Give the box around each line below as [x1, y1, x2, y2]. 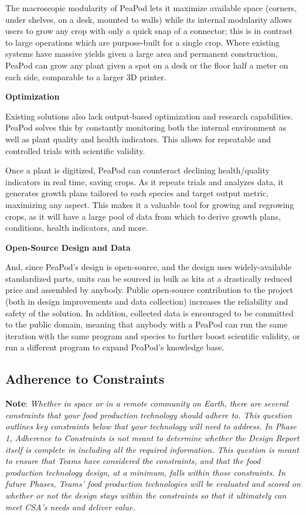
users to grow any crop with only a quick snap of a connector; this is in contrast [5, 25, 293, 37]
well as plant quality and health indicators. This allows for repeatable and [5, 132, 271, 145]
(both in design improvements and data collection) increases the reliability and [5, 295, 288, 308]
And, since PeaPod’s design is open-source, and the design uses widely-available [5, 261, 291, 273]
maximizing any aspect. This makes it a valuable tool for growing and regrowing [5, 198, 294, 210]
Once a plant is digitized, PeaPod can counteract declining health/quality [5, 164, 270, 176]
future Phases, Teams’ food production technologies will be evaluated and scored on [5, 478, 301, 490]
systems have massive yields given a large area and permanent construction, [5, 47, 278, 60]
